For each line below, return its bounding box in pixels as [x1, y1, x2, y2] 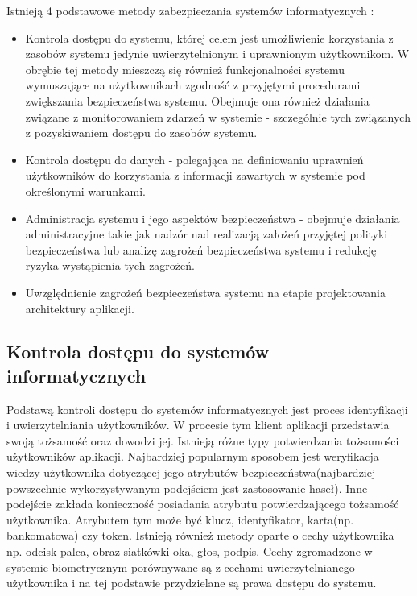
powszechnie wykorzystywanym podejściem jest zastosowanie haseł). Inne [6, 479, 368, 496]
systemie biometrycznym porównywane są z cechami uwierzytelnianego [6, 558, 355, 575]
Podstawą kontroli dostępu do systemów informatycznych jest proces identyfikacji [6, 400, 408, 417]
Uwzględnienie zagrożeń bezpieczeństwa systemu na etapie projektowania [25, 284, 386, 300]
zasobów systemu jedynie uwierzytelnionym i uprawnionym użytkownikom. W [25, 45, 410, 62]
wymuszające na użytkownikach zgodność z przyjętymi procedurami [25, 77, 361, 93]
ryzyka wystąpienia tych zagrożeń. [25, 257, 195, 274]
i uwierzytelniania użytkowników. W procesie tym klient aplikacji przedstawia [6, 416, 390, 433]
